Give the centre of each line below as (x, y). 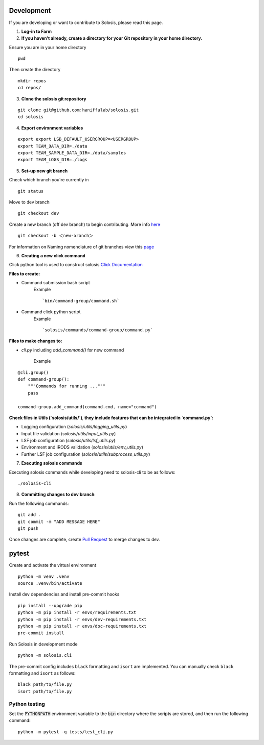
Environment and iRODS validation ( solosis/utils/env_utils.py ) (82, 447)
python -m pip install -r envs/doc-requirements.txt (82, 626)
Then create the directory (35, 70)
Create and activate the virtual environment (53, 565)
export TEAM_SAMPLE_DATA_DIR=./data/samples (72, 153)
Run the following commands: (39, 503)
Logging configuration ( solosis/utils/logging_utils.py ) (74, 427)
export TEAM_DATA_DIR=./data (53, 146)
